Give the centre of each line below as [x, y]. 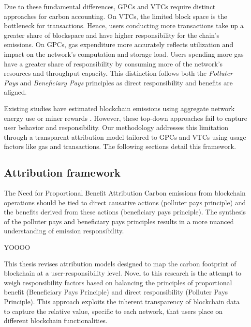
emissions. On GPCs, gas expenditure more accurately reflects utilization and [119, 44]
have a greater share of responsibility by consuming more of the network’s [113, 63]
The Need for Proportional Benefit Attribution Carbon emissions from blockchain [125, 193]
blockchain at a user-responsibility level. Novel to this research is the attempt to [123, 273]
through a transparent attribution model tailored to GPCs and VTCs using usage [125, 137]
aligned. [15, 92]
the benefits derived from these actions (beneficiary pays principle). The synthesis [125, 212]
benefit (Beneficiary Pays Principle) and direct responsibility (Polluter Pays [116, 292]
